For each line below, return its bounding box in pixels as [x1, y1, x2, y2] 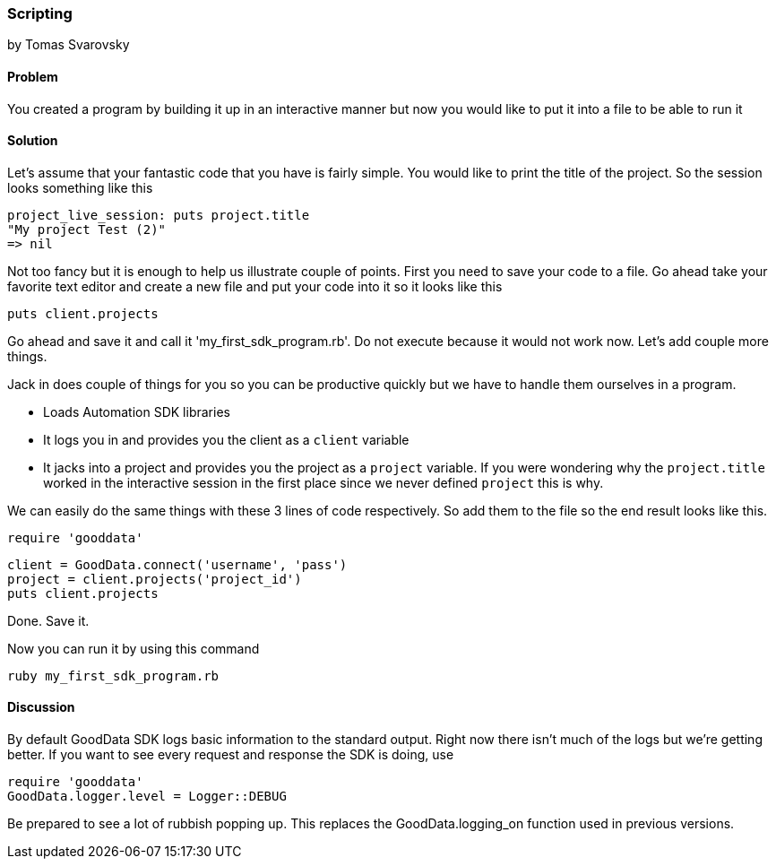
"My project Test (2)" [7, 221, 167, 237]
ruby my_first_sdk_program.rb [7, 668, 220, 683]
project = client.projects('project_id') [7, 571, 302, 586]
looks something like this [7, 179, 153, 195]
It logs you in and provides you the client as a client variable [43, 431, 410, 447]
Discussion [7, 699, 75, 715]
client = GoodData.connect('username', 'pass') [7, 557, 348, 572]
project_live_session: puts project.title [7, 207, 310, 222]
